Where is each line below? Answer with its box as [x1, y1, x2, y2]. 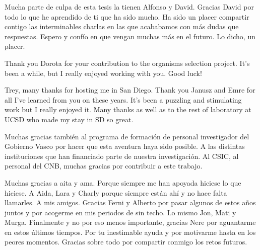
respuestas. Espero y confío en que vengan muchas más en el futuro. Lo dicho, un [5, 31, 255, 41]
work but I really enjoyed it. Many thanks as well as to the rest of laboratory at [5, 104, 251, 115]
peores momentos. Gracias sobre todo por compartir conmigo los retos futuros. [5, 236, 247, 247]
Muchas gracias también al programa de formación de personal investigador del [5, 131, 249, 141]
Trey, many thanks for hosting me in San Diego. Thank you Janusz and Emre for [5, 85, 255, 95]
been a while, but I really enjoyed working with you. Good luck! [5, 67, 202, 78]
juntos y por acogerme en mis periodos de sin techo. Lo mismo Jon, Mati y [5, 207, 236, 217]
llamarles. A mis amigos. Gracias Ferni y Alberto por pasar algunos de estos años [5, 197, 256, 208]
